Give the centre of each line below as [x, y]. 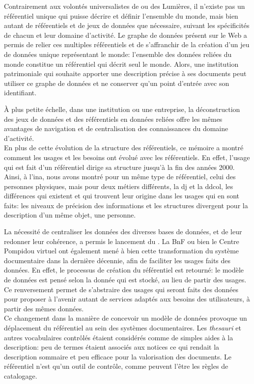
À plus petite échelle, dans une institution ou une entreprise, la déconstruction [122, 109]
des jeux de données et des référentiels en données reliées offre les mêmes [113, 119]
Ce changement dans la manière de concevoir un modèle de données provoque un [126, 318]
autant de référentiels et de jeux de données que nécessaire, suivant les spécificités [127, 25]
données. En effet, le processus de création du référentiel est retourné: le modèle [124, 270]
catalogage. [21, 375]
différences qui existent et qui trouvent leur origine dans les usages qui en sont [122, 196]
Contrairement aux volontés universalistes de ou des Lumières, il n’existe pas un [125, 6]
